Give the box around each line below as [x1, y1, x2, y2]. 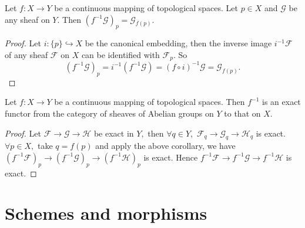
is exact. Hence [143, 151, 198, 163]
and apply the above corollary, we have [95, 139, 236, 152]
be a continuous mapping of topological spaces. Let [54, 2, 239, 13]
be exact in [93, 127, 134, 139]
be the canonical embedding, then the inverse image [85, 37, 272, 49]
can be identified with [81, 48, 160, 60]
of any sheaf [5, 48, 48, 60]
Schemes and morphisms [5, 201, 207, 225]
